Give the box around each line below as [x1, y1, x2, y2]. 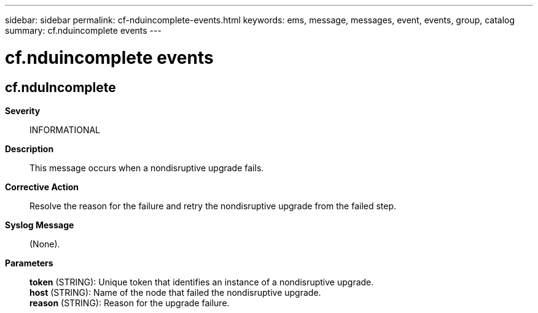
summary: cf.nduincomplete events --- [5, 25, 162, 36]
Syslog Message [5, 219, 74, 230]
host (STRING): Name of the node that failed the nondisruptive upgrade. [29, 287, 321, 298]
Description [5, 143, 54, 154]
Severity [5, 105, 41, 116]
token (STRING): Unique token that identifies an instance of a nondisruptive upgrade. [29, 276, 374, 287]
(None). [29, 238, 60, 249]
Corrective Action [5, 181, 79, 192]
